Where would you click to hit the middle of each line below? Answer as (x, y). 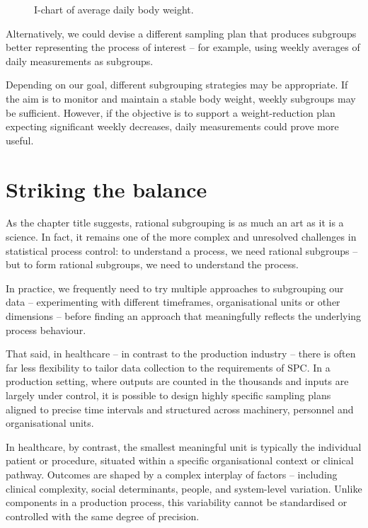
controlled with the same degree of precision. (103, 516)
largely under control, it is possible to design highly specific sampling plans (168, 395)
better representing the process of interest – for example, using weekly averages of (183, 47)
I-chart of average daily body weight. (114, 9)
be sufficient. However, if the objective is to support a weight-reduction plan (171, 112)
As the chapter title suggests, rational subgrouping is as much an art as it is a (175, 223)
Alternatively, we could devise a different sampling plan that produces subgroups (181, 33)
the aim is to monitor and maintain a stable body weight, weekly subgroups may (181, 98)
